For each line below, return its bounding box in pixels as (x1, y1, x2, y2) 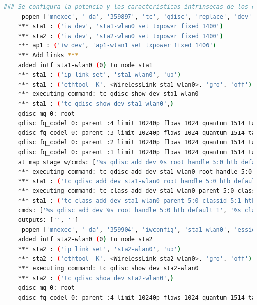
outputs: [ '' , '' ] (18, 217, 79, 224)
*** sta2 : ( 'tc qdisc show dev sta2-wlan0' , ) (18, 274, 174, 282)
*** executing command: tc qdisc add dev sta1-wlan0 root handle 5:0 (18, 168, 252, 175)
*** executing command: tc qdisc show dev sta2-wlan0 (18, 265, 199, 272)
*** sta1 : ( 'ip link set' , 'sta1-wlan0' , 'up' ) (18, 71, 181, 79)
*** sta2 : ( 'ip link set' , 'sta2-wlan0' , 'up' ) (18, 245, 181, 253)
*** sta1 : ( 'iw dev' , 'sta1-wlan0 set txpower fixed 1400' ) (18, 23, 223, 30)
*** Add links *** (18, 51, 79, 59)
